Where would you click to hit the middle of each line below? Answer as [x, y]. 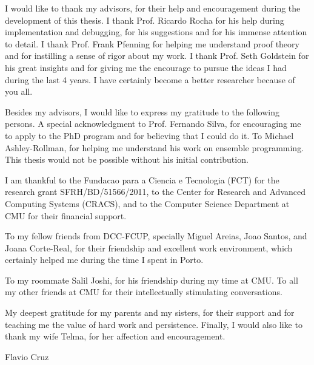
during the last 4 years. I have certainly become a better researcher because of [150, 79]
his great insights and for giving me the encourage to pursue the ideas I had [146, 67]
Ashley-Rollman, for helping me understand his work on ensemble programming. [155, 147]
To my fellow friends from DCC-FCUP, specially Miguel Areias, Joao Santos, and [156, 236]
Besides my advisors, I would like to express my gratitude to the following [142, 111]
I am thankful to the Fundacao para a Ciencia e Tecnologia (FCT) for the [142, 179]
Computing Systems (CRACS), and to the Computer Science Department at [147, 203]
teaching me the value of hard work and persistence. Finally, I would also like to [154, 324]
